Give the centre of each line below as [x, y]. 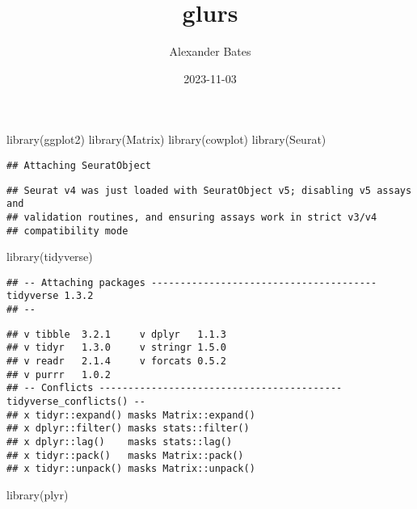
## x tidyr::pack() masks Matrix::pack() [125, 455]
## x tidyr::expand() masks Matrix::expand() [131, 415]
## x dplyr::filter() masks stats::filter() [128, 429]
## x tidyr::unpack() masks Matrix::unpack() [131, 469]
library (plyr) [38, 494]
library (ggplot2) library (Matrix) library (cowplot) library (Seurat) [166, 139]
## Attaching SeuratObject [79, 165]
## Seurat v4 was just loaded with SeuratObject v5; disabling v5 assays [209, 190]
